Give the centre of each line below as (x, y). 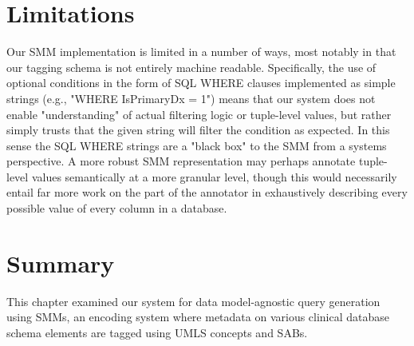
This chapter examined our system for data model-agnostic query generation (193, 301)
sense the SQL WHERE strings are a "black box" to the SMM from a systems (197, 145)
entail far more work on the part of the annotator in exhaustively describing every (207, 192)
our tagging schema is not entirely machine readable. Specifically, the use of (191, 67)
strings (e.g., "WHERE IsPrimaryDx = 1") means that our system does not (191, 98)
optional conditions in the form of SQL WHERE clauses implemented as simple (201, 83)
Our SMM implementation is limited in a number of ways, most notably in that (201, 52)
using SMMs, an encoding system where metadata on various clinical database (198, 317)
